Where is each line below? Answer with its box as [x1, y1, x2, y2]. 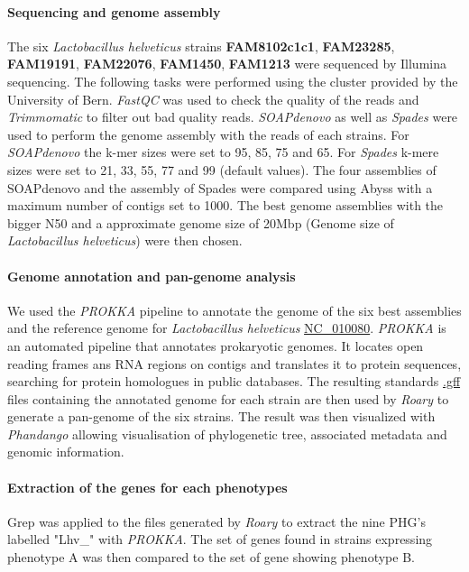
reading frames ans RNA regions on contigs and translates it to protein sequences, [7, 354, 462, 373]
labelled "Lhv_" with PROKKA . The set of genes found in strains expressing [7, 530, 433, 549]
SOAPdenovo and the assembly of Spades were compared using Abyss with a [7, 178, 433, 197]
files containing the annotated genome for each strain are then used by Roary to [7, 389, 449, 408]
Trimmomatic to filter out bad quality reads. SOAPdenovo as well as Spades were [7, 107, 458, 126]
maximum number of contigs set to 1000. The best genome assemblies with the [7, 196, 444, 215]
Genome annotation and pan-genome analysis [7, 266, 296, 285]
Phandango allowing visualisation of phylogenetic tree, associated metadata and [7, 424, 447, 443]
